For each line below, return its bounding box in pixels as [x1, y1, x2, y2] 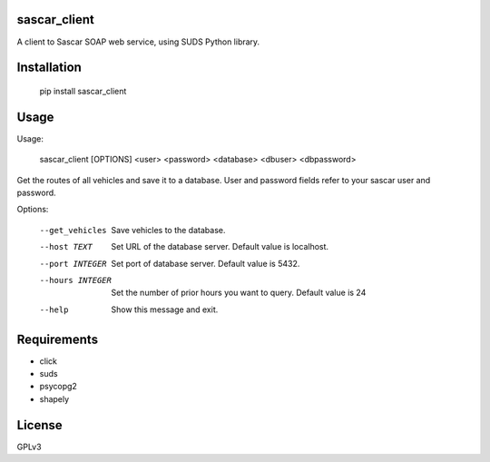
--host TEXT [39, 241, 93, 252]
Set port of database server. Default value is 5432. [111, 258, 300, 269]
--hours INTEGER [39, 275, 113, 285]
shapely [39, 393, 70, 404]
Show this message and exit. [111, 304, 219, 315]
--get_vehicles [39, 225, 108, 235]
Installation [16, 60, 82, 75]
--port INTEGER [39, 259, 108, 269]
